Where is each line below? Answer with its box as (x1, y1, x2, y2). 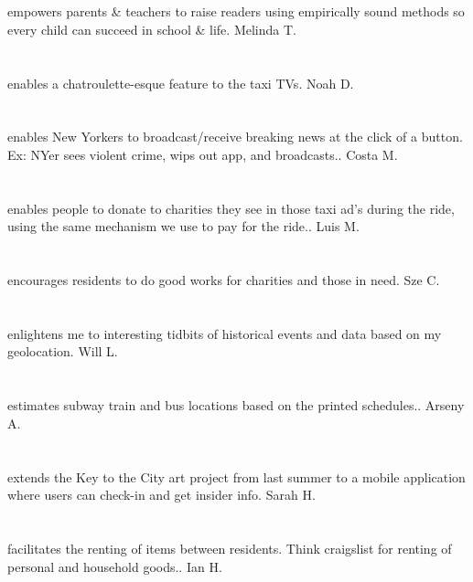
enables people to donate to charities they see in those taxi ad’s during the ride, (7, 198, 455, 217)
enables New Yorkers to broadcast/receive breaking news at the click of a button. (7, 127, 463, 146)
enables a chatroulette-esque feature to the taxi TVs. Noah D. (7, 73, 354, 92)
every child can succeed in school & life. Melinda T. (7, 19, 296, 38)
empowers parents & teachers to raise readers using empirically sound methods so (7, 2, 465, 21)
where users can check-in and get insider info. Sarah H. (7, 485, 316, 504)
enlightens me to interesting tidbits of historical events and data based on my (7, 323, 442, 343)
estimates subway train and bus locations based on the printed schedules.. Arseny (7, 396, 465, 415)
